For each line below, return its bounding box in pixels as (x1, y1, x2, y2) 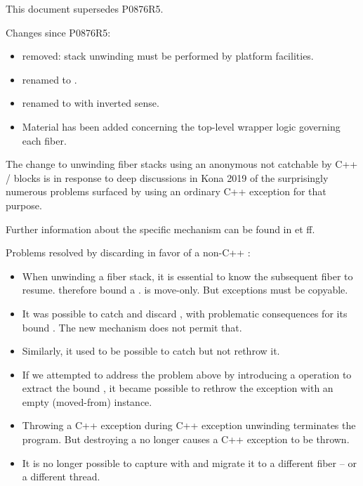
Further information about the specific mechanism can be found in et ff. (6, 221, 315, 236)
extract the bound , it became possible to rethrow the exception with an (22, 381, 334, 395)
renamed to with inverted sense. (22, 96, 159, 110)
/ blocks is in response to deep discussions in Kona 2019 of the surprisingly (6, 170, 329, 185)
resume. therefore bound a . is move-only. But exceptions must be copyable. (22, 282, 348, 297)
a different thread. (22, 469, 100, 484)
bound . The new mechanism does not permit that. (22, 320, 242, 334)
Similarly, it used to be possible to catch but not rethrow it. (22, 343, 280, 358)
